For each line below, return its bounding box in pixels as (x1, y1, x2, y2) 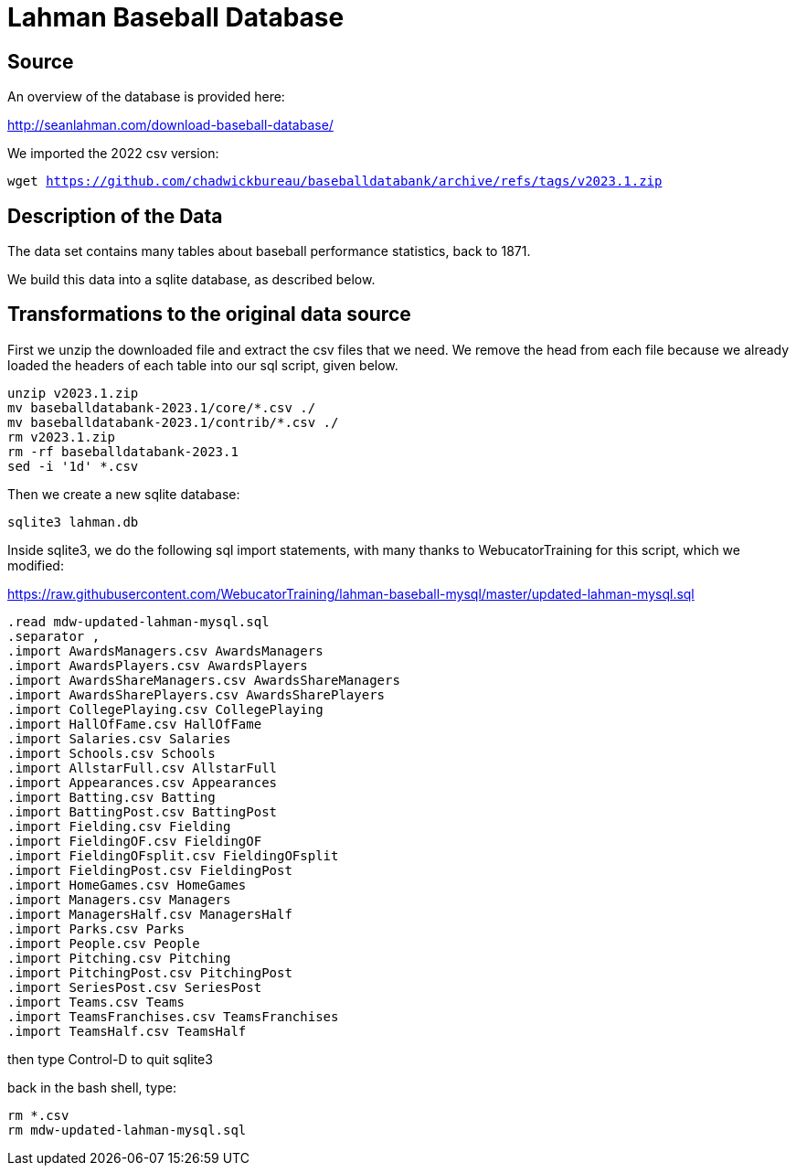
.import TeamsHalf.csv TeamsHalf (7, 1023, 247, 1039)
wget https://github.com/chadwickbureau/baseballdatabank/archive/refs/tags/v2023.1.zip (7, 174, 663, 189)
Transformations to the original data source (7, 303, 411, 326)
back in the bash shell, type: (7, 1079, 176, 1095)
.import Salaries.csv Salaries (7, 730, 231, 746)
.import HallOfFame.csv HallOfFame (7, 716, 262, 731)
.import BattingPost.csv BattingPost (7, 804, 278, 819)
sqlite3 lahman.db (7, 514, 139, 529)
